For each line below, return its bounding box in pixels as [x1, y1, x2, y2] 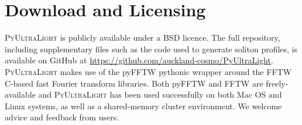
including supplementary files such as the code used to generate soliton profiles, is [5, 42, 298, 55]
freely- [266, 77, 289, 89]
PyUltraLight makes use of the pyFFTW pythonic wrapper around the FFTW [5, 65, 292, 77]
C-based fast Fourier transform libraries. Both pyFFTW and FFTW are [5, 77, 263, 89]
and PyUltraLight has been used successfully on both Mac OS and [38, 88, 282, 101]
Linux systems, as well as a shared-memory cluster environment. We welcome [5, 99, 282, 112]
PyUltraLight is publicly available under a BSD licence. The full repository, [5, 31, 280, 44]
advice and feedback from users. [5, 111, 119, 123]
